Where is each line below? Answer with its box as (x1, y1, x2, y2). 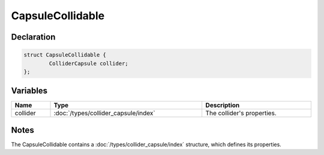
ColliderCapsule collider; (49, 60, 128, 67)
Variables (11, 86, 48, 96)
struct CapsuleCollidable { (23, 52, 106, 58)
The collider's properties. (205, 109, 277, 117)
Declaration (11, 32, 56, 42)
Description (205, 101, 240, 109)
